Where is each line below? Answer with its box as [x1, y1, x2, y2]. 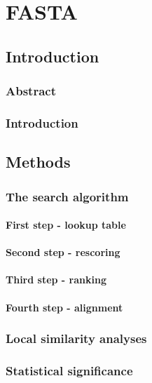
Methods [6, 151, 71, 173]
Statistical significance [6, 361, 133, 379]
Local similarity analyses [6, 330, 147, 347]
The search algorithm [6, 187, 129, 205]
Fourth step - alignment [6, 300, 123, 314]
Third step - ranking [6, 272, 106, 287]
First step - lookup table [6, 217, 126, 232]
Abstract [6, 82, 56, 100]
